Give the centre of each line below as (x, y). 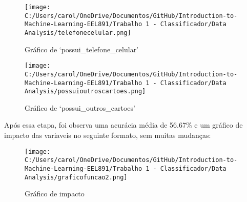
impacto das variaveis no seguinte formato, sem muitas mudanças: (108, 135)
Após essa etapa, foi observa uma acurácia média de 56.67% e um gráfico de (123, 125)
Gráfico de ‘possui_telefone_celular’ (82, 49)
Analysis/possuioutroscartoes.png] (85, 92)
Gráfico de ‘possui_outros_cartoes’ (80, 107)
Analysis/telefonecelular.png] (78, 33)
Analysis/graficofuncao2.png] (76, 177)
